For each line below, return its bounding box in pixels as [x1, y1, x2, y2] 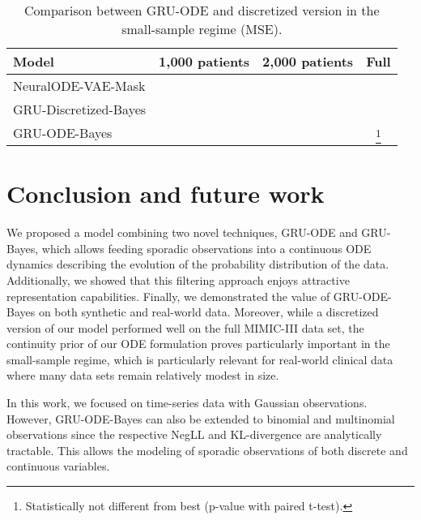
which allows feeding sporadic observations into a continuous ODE [41, 239, 372, 256]
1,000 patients [159, 52, 250, 71]
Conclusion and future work [6, 177, 325, 210]
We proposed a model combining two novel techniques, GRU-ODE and [6, 224, 358, 241]
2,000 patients [262, 52, 354, 71]
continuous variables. [6, 458, 110, 475]
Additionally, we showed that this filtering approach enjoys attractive [6, 271, 350, 288]
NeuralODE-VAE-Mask [13, 76, 146, 95]
